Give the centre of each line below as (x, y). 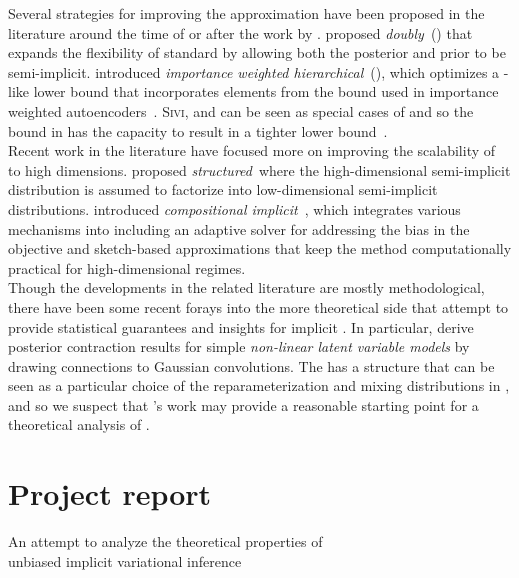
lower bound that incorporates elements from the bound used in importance (266, 91)
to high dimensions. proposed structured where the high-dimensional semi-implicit (259, 169)
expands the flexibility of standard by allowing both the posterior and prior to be (257, 52)
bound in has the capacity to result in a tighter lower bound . (198, 130)
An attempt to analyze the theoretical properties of (165, 541)
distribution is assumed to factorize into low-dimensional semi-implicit (223, 189)
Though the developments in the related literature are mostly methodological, (246, 287)
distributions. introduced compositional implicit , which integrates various (234, 208)
